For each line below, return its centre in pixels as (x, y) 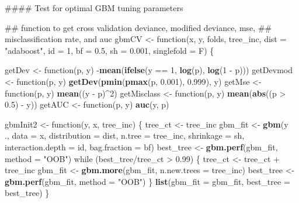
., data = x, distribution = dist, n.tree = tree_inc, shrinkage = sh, (125, 135)
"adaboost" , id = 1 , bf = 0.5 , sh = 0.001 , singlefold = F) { (109, 50)
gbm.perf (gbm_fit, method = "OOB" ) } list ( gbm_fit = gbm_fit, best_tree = (147, 181)
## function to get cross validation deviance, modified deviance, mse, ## (138, 27)
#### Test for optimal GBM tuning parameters (94, 8)
